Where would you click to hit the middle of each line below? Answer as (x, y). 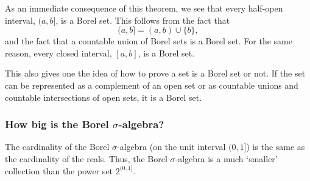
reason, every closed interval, (58, 53)
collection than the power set (59, 170)
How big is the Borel (57, 124)
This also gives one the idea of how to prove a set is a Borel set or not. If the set (155, 73)
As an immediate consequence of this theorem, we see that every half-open (144, 8)
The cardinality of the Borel (57, 147)
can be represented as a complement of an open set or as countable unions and (152, 85)
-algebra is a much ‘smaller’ (226, 158)
